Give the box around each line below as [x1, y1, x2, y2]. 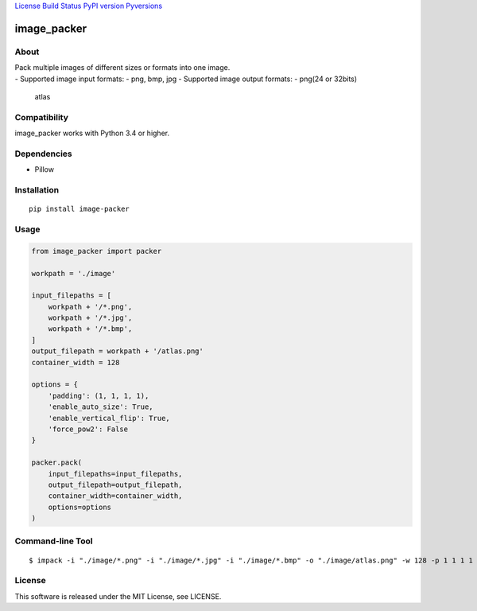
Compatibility [14, 111, 69, 123]
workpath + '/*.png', [48, 302, 133, 311]
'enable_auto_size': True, [48, 403, 154, 411]
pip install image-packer [29, 204, 130, 214]
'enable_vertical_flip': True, [48, 414, 170, 422]
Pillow [34, 165, 55, 174]
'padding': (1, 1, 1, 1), [48, 391, 149, 400]
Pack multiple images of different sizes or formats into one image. [14, 63, 231, 72]
